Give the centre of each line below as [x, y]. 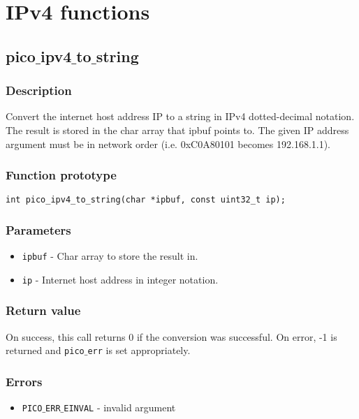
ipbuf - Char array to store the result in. [110, 256]
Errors [24, 381]
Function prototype [61, 175]
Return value [43, 310]
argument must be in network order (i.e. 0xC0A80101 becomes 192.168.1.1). [168, 144]
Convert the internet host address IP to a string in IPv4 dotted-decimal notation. [180, 116]
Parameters [38, 229]
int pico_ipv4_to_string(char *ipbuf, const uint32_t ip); [146, 200]
